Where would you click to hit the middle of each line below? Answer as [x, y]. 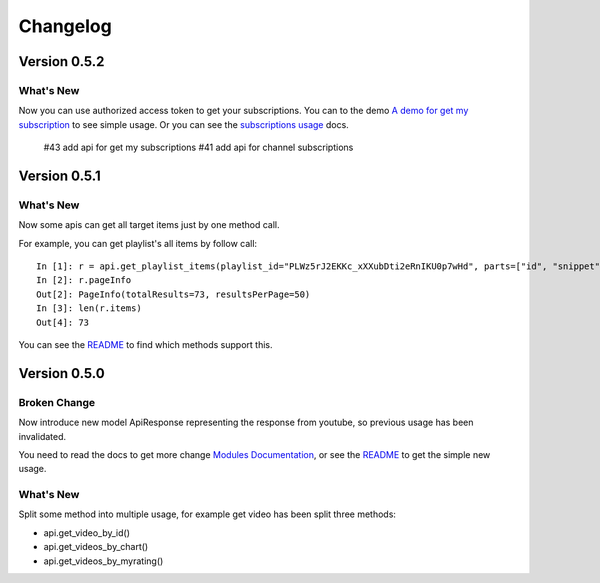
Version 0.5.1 [60, 175]
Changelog [65, 26]
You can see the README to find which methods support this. [145, 344]
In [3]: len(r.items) [89, 308]
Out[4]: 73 [63, 322]
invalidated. [42, 436]
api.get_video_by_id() [86, 532]
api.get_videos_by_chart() [96, 547]
